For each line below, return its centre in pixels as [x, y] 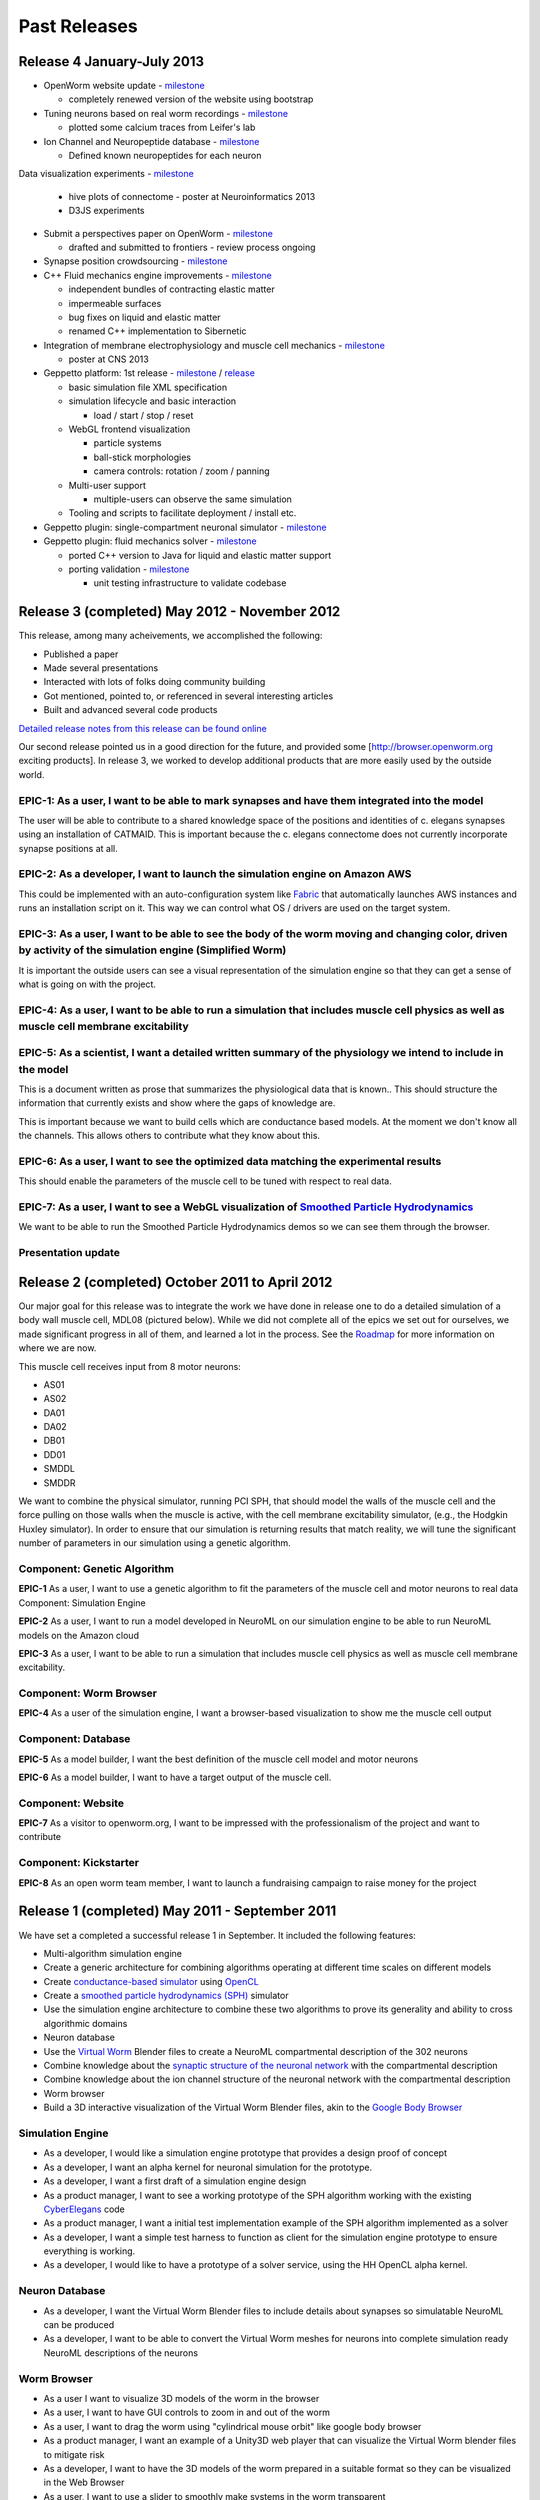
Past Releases [78, 26]
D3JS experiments [106, 211]
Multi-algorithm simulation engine [113, 1953]
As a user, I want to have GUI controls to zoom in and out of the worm [186, 2412]
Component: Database [74, 1739]
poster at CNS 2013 [108, 359]
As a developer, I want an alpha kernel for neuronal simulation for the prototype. [208, 2167]
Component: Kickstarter [79, 1863]
